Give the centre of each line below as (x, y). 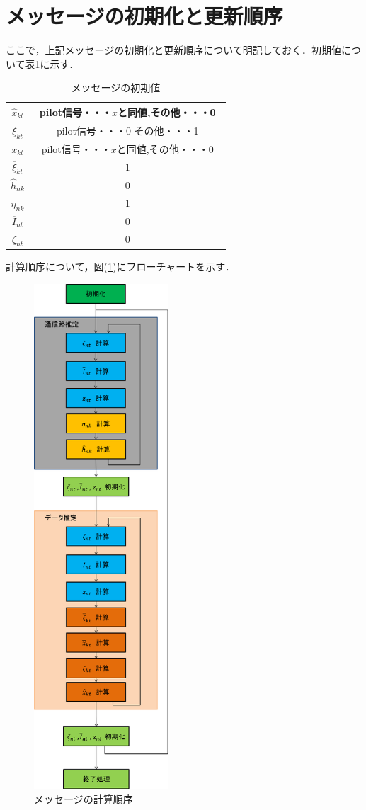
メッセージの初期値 (116, 87)
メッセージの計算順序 (84, 799)
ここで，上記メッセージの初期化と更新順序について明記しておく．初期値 (173, 50)
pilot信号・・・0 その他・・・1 (127, 131)
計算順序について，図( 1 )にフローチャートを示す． (120, 266)
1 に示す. (54, 63)
